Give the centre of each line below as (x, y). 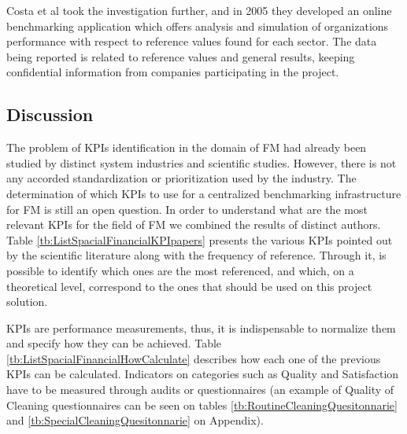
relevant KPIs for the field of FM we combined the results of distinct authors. (194, 224)
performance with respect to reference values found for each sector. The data (192, 41)
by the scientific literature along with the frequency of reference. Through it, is (196, 255)
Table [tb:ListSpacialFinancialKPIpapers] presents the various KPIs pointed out (200, 239)
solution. (27, 302)
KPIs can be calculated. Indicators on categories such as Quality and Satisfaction (203, 374)
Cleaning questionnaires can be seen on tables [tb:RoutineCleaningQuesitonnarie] (202, 405)
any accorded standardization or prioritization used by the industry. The (181, 178)
